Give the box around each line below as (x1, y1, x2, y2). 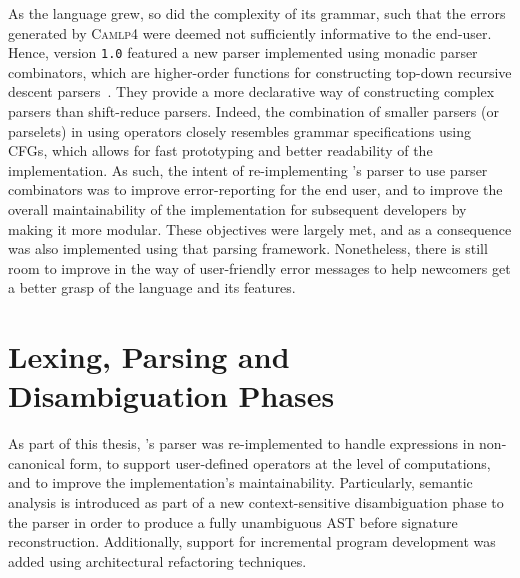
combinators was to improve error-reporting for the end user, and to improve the (8, 179, 503, 200)
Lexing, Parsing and (8, 336, 290, 377)
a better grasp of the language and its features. (8, 277, 296, 298)
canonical (8, 452, 65, 473)
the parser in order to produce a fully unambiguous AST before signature (8, 511, 458, 532)
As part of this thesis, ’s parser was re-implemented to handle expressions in (8, 433, 475, 454)
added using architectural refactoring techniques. (8, 550, 307, 571)
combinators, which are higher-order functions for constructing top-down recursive (8, 61, 512, 82)
